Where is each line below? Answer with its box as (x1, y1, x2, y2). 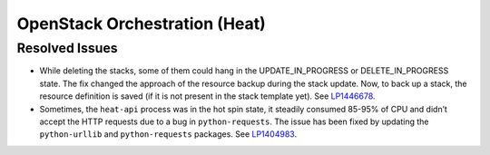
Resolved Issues (16, 40, 118, 56)
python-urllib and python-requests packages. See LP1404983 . (39, 129, 298, 140)
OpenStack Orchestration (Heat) (16, 14, 267, 34)
